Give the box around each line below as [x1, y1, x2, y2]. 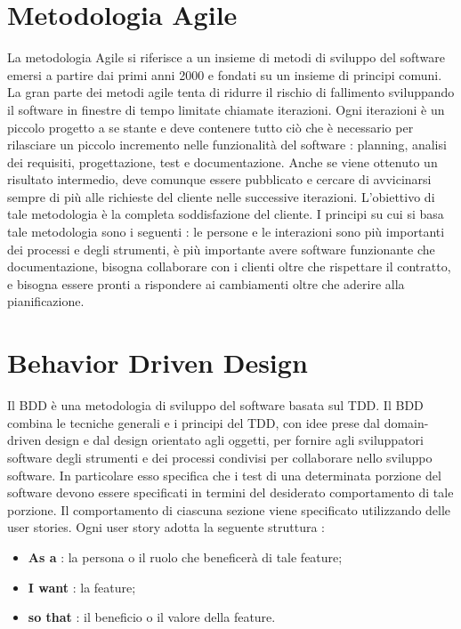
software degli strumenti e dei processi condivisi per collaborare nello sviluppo [7, 448, 433, 466]
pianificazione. [7, 292, 85, 310]
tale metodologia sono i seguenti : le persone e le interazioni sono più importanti [7, 222, 445, 241]
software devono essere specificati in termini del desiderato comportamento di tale [7, 483, 454, 502]
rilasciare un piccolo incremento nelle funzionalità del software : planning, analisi [7, 135, 447, 154]
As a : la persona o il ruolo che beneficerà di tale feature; [28, 547, 343, 566]
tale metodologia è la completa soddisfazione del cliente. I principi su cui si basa [7, 205, 444, 223]
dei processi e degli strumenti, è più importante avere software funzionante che [7, 239, 435, 258]
